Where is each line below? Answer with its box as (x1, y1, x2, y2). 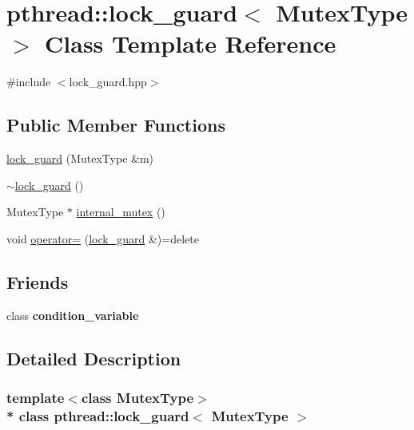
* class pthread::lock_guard (6, 405, 189, 425)
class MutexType (81, 387, 194, 407)
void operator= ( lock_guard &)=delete (6, 230, 199, 247)
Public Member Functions (6, 112, 225, 137)
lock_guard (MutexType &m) (6, 150, 154, 167)
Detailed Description (6, 345, 181, 370)
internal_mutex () (76, 203, 165, 220)
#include (6, 73, 51, 90)
